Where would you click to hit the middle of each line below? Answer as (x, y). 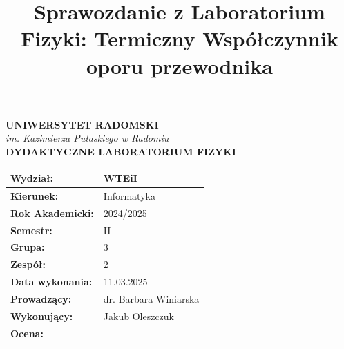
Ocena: (27, 333)
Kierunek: (35, 195)
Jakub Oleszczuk (138, 315)
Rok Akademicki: (52, 213)
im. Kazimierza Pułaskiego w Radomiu (87, 138)
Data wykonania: (51, 282)
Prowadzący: (41, 298)
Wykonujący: (42, 315)
